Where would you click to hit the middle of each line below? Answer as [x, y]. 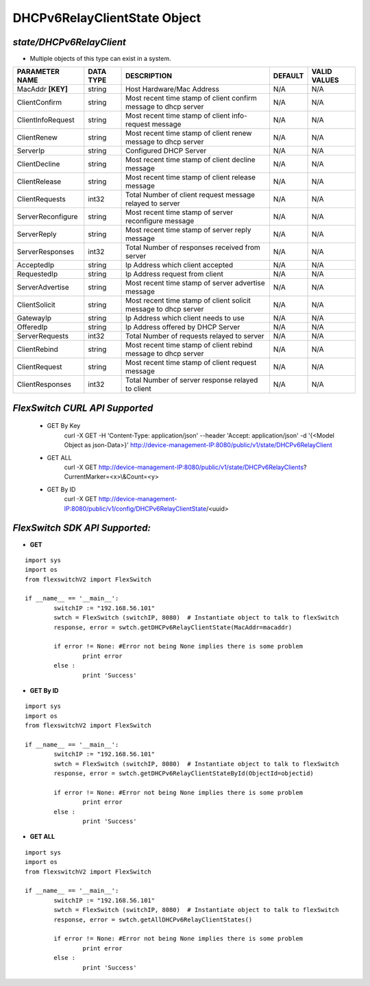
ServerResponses [46, 252]
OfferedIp [32, 327]
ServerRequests [42, 336]
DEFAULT [288, 76]
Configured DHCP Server [166, 151]
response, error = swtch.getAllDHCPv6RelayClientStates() [153, 920]
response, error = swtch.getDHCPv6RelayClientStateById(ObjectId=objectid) [184, 773]
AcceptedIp [36, 265]
